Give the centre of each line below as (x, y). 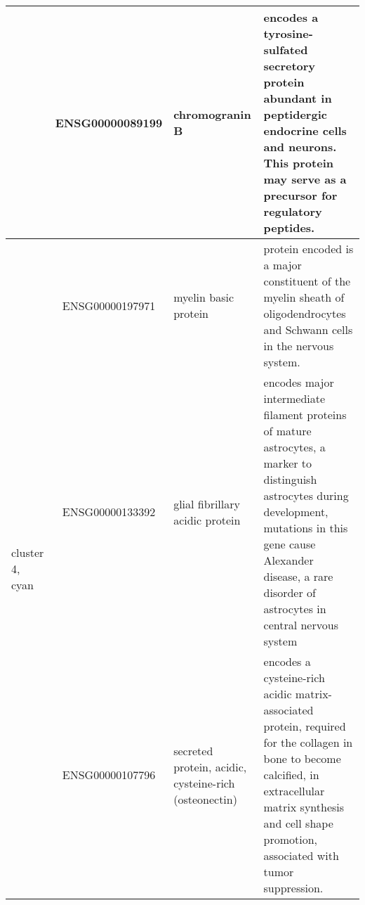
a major (283, 265)
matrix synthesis (304, 807)
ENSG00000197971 (109, 305)
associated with (301, 855)
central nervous (301, 625)
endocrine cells (305, 130)
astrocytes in (295, 609)
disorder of (290, 592)
